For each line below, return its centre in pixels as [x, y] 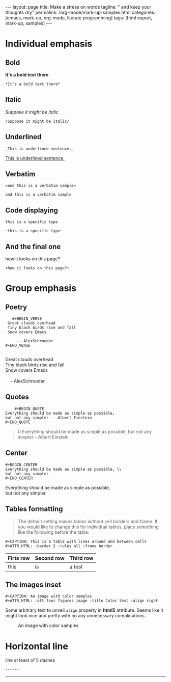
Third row [81, 558]
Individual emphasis [49, 44]
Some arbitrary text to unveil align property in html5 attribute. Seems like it [84, 610]
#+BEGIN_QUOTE [29, 408]
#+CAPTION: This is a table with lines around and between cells [76, 541]
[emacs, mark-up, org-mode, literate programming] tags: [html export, [79, 18]
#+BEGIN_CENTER [21, 465]
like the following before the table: [53, 532]
